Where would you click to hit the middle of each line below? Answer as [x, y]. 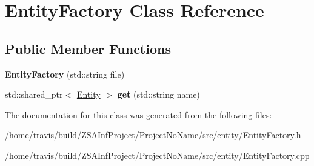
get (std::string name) [159, 94]
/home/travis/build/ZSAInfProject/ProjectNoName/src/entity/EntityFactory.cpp [157, 155]
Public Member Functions [88, 48]
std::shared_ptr [34, 94]
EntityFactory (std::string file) [65, 74]
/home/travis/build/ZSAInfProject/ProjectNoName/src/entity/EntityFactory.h [153, 135]
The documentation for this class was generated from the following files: [139, 114]
